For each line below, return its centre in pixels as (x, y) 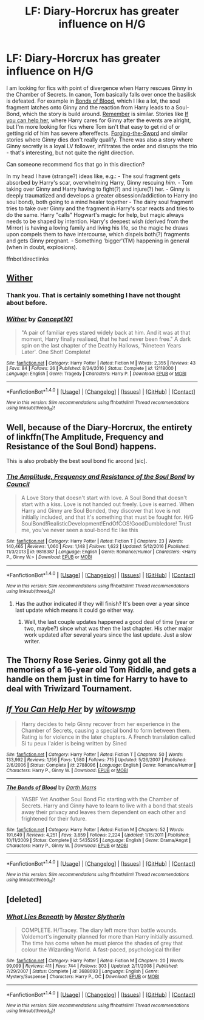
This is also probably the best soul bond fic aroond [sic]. (77, 461)
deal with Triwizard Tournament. (69, 689)
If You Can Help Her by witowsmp (71, 709)
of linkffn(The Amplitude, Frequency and (85, 436)
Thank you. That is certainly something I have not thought (93, 295)
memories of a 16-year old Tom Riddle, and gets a (102, 670)
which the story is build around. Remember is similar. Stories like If (105, 114)
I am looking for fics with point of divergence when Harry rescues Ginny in (99, 88)
